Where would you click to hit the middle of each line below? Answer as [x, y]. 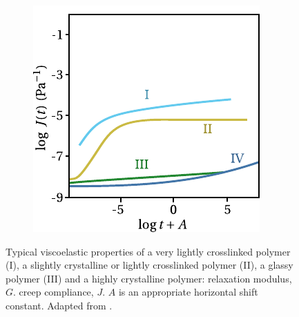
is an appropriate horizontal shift [188, 292]
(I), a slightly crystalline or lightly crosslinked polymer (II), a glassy [149, 265]
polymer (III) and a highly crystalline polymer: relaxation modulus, [149, 278]
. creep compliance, [54, 292]
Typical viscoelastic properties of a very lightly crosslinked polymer [148, 251]
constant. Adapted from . [59, 305]
